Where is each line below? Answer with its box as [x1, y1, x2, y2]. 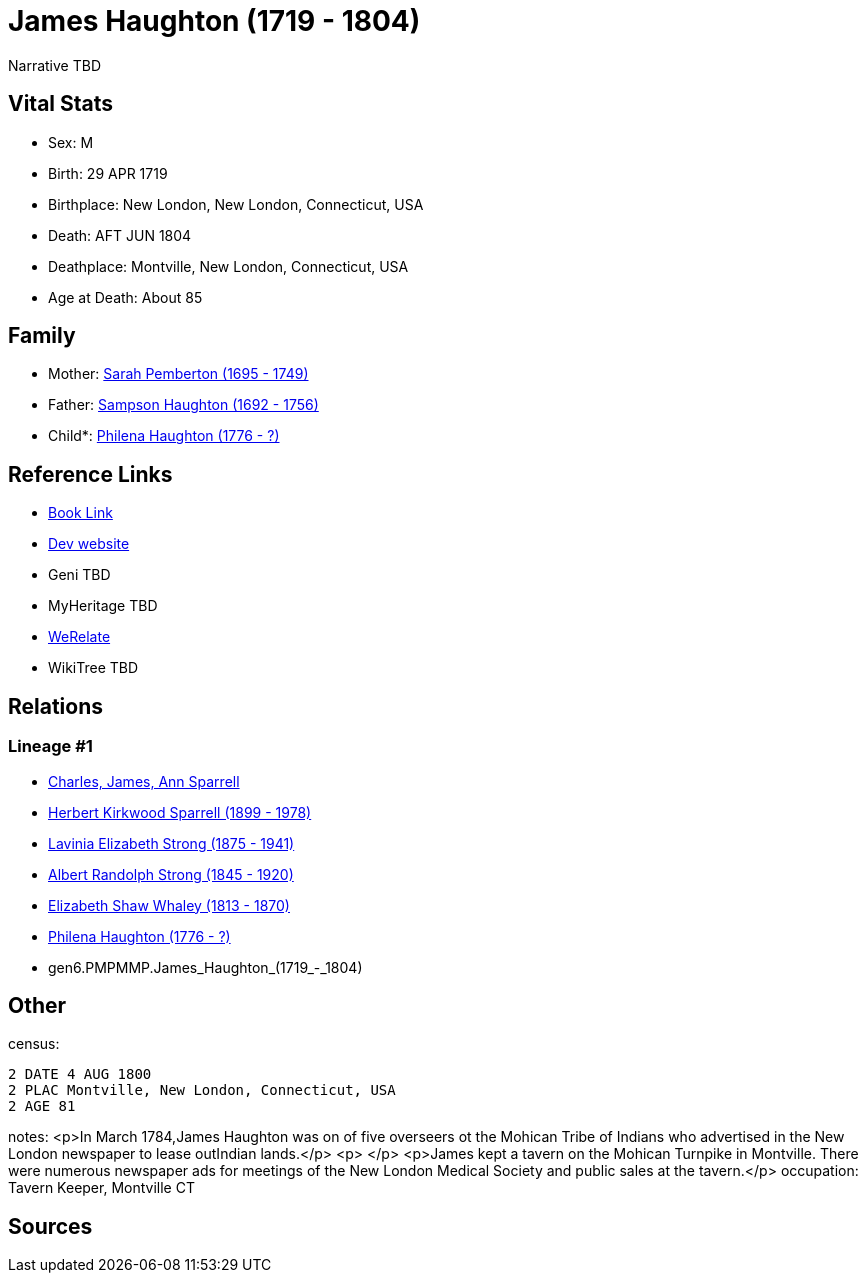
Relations [8, 693, 104, 719]
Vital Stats [8, 91, 114, 117]
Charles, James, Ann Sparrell [48, 772, 240, 790]
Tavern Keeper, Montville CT [8, 1179, 195, 1197]
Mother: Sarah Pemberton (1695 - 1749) [48, 365, 309, 383]
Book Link [48, 504, 113, 522]
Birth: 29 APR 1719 [48, 164, 168, 182]
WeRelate [48, 628, 111, 646]
